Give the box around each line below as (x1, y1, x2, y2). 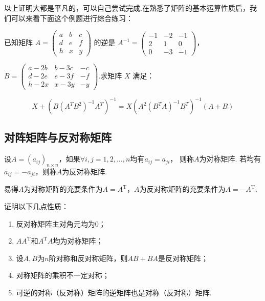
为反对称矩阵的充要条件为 (139, 184, 226, 194)
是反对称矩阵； (158, 252, 208, 263)
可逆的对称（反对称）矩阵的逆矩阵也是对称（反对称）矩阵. (16, 287, 212, 298)
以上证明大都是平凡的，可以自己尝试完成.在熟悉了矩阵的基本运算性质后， (4, 3, 250, 13)
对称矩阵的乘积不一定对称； (16, 270, 109, 280)
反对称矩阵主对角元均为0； (16, 218, 106, 229)
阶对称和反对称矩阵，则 (49, 252, 128, 263)
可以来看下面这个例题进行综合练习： (11, 12, 133, 23)
